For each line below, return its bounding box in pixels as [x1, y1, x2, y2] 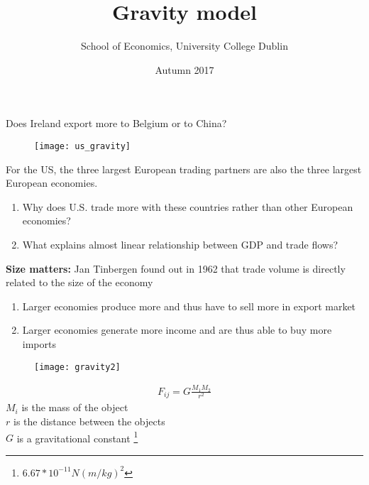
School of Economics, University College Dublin [81, 38, 288, 53]
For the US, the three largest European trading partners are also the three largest [6, 161, 362, 176]
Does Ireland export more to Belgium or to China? [6, 116, 227, 131]
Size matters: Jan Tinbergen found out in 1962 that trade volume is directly [6, 261, 346, 276]
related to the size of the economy [6, 275, 153, 290]
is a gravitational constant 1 [16, 428, 138, 445]
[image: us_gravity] [34, 141, 131, 151]
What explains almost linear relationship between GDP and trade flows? [22, 236, 338, 251]
